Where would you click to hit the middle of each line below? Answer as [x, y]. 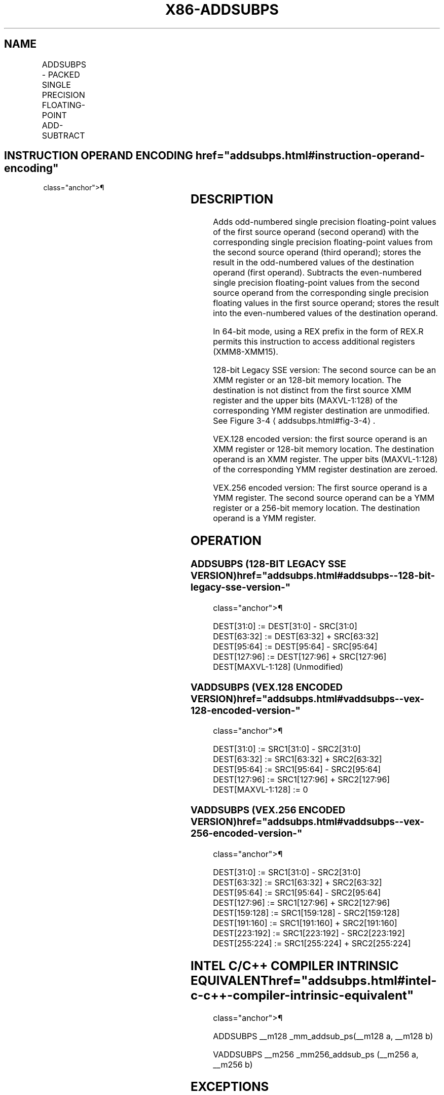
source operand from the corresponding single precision [321, 293]
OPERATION [226, 541]
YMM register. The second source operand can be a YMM [324, 498]
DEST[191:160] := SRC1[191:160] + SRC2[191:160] [305, 923]
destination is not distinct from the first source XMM [312, 390]
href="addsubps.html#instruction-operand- [310, 156]
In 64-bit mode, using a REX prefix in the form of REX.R [318, 332]
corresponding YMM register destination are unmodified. [321, 411]
